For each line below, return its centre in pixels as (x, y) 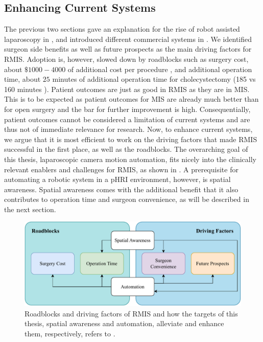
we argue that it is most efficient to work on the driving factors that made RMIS (131, 139)
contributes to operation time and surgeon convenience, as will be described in (127, 199)
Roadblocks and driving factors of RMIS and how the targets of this (131, 313)
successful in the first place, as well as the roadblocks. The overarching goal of (126, 149)
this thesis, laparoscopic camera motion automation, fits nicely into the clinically (130, 159)
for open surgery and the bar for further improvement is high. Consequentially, (127, 109)
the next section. (30, 209)
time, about (22, 79)
